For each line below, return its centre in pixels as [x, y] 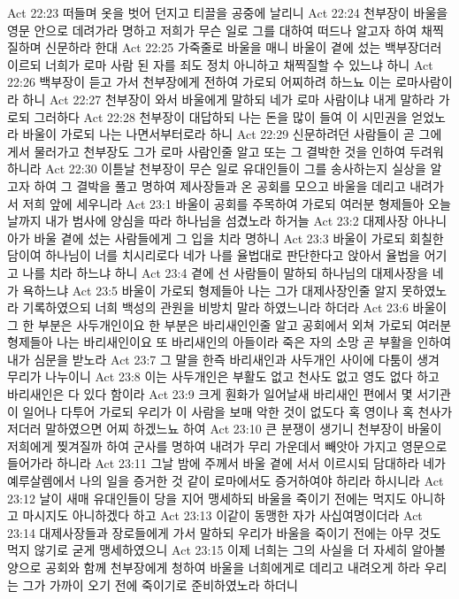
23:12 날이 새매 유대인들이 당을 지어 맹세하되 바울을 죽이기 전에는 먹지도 [207, 498]
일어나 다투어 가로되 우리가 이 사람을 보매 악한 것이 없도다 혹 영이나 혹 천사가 [237, 411]
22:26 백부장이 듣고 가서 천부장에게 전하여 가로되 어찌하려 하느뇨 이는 [199, 82]
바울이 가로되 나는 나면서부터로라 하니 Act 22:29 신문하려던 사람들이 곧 [218, 134]
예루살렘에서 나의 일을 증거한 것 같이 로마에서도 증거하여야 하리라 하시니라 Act [226, 481]
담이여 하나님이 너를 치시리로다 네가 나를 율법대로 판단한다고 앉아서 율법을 [214, 255]
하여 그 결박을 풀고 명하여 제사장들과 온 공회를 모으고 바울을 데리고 [220, 185]
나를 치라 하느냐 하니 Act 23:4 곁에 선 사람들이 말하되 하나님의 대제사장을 [226, 272]
